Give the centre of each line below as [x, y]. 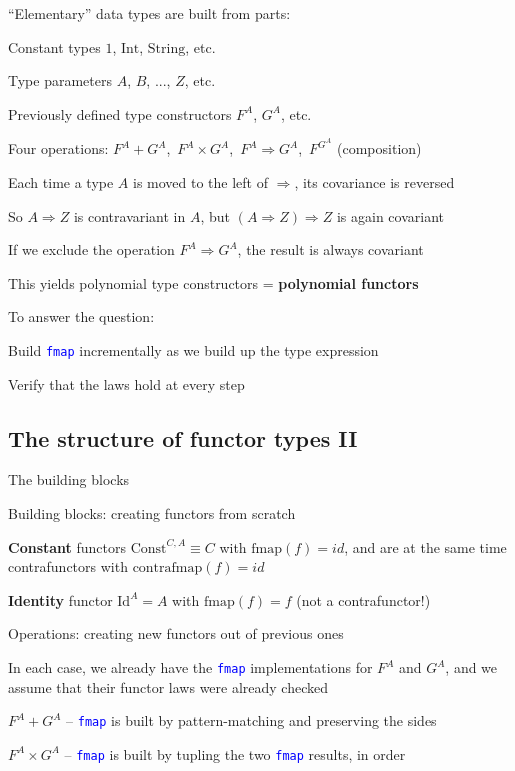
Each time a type [61, 182]
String [166, 48]
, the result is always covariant [330, 249]
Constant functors [67, 546]
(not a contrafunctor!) [363, 599]
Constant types [54, 46]
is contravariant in [129, 215]
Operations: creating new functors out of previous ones [176, 633]
